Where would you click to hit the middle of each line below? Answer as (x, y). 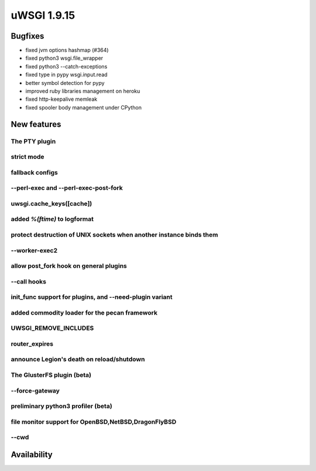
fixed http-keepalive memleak (61, 99)
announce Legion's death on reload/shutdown (78, 359)
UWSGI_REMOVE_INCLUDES (52, 328)
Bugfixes (28, 36)
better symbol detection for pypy (65, 83)
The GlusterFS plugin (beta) (51, 375)
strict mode (28, 157)
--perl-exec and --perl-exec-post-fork (67, 188)
